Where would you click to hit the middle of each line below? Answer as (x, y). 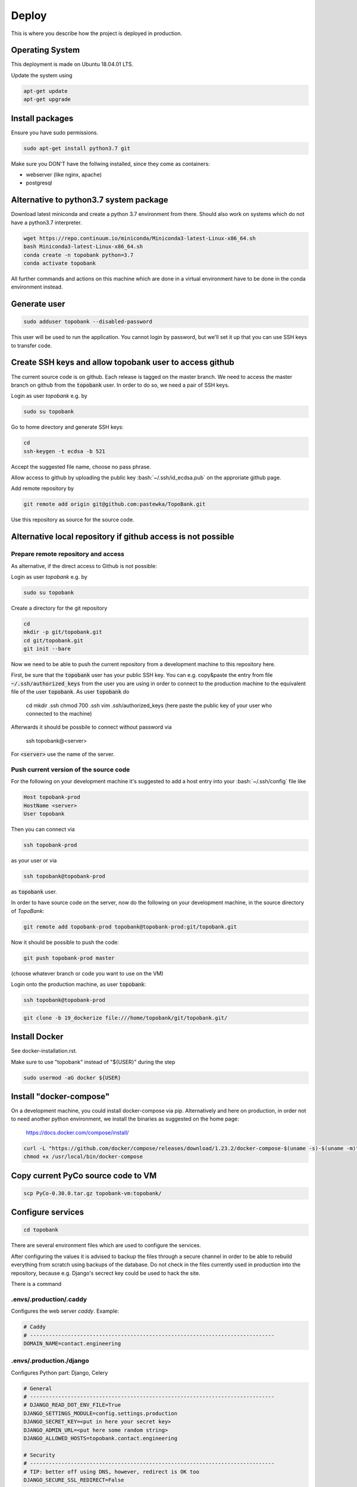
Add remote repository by (43, 488)
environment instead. (37, 287)
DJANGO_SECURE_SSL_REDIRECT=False (74, 1480)
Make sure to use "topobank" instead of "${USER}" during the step (93, 1062)
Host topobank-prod (52, 797)
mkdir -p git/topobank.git (63, 632)
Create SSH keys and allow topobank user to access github (123, 363)
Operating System (46, 50)
